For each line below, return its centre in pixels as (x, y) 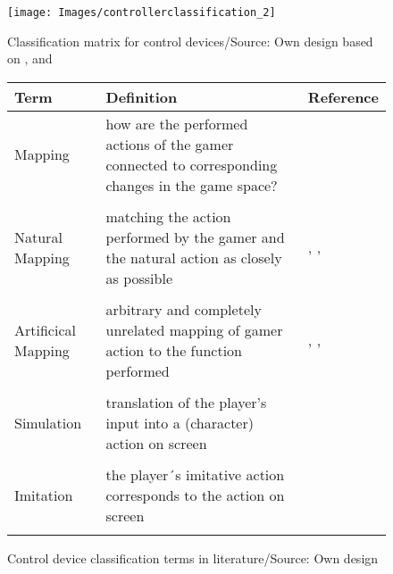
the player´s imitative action (195, 474)
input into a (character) (180, 422)
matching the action (168, 216)
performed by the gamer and (195, 237)
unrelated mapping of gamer (194, 329)
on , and (30, 58)
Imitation (44, 495)
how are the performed (177, 123)
